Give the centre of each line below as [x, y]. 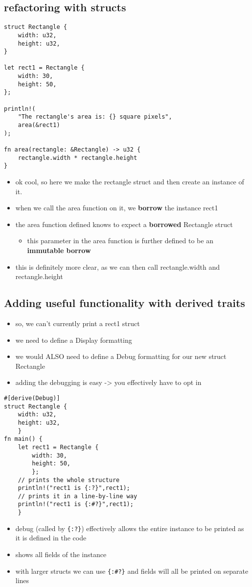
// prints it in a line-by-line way [78, 496]
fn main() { [23, 439]
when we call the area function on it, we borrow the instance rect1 [117, 208]
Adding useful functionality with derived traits [125, 303]
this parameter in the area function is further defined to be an [120, 241]
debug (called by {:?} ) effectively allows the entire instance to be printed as [130, 528]
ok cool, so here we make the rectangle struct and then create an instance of [130, 182]
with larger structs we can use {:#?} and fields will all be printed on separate [132, 571]
